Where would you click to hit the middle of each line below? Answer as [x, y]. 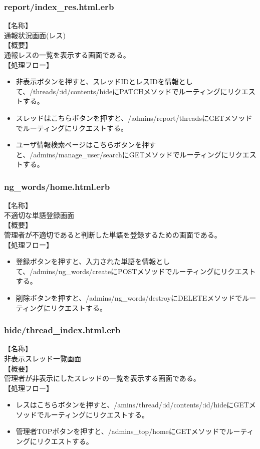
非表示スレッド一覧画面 [43, 358]
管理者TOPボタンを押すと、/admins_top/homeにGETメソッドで [121, 431]
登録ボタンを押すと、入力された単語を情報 [86, 261]
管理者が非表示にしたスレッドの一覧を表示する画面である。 [102, 378]
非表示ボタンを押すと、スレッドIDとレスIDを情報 [97, 81]
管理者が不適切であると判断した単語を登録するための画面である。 [113, 234]
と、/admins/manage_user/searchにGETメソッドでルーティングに [122, 154]
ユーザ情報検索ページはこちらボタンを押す [86, 145]
